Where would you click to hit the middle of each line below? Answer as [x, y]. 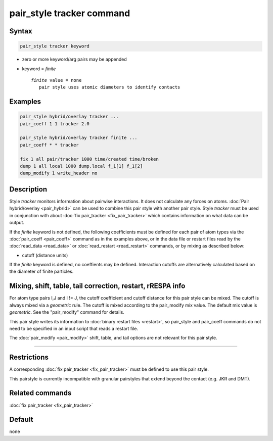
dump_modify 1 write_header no [59, 173]
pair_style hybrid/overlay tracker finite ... [79, 138]
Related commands [40, 393]
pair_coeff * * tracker [50, 145]
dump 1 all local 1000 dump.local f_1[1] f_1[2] [81, 166]
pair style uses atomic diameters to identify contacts [109, 87]
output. [17, 223]
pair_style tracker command [70, 13]
